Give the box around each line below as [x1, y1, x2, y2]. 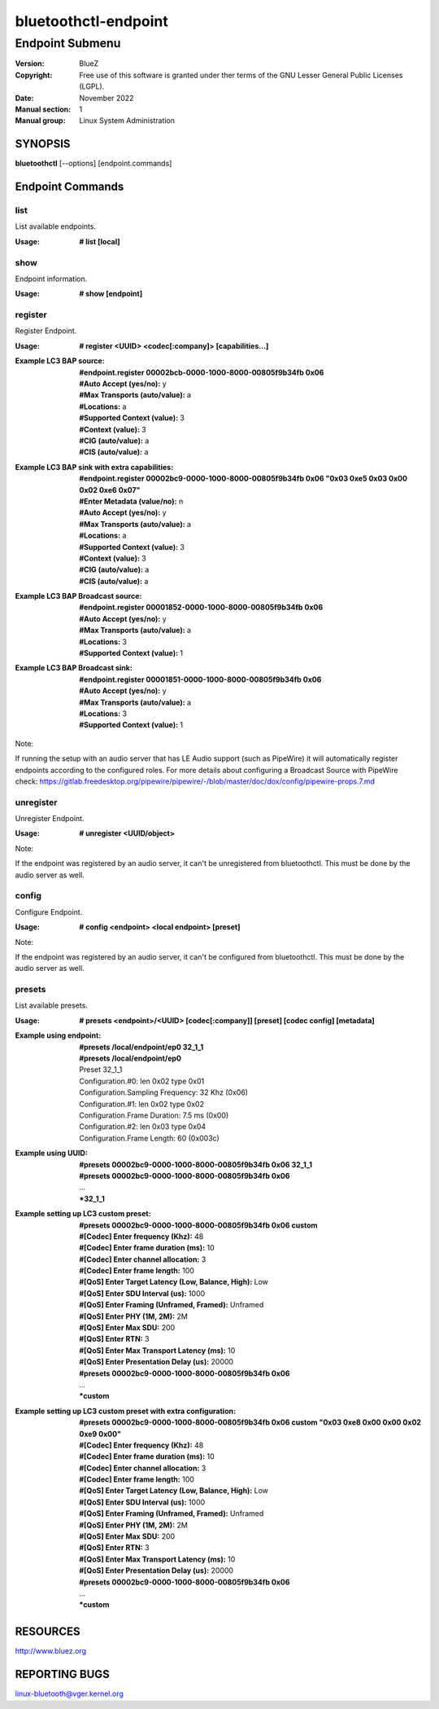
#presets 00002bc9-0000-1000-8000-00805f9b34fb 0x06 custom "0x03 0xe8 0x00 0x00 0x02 [79, 1417, 422, 1427]
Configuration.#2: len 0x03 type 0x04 [79, 1122, 206, 1131]
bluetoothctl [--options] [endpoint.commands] [15, 159, 172, 169]
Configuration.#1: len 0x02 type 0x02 [79, 1099, 205, 1109]
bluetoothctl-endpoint [15, 12, 168, 30]
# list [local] [79, 236, 121, 246]
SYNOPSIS [15, 137, 71, 151]
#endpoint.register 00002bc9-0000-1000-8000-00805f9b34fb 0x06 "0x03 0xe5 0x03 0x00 [79, 473, 408, 484]
